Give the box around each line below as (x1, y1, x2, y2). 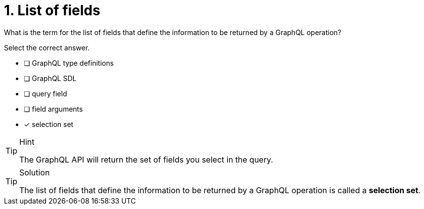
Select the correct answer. (4, 43, 90, 52)
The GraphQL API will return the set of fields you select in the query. (19, 154, 273, 165)
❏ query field (24, 89, 67, 98)
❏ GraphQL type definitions (24, 58, 114, 67)
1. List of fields (4, 2, 100, 19)
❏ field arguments (24, 104, 83, 113)
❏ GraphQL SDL (24, 74, 77, 83)
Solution (19, 167, 50, 177)
